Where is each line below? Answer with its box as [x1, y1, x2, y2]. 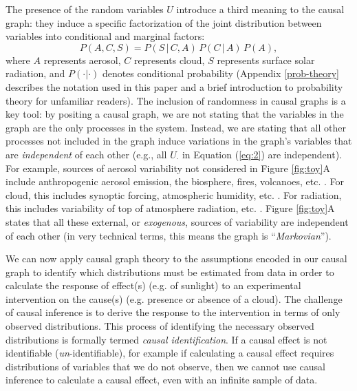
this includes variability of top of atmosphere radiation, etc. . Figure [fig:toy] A [6, 201, 335, 215]
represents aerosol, [43, 52, 121, 67]
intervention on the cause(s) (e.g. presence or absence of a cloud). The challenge [6, 291, 343, 306]
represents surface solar [217, 52, 315, 67]
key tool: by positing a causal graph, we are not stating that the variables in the [6, 107, 344, 121]
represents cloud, [133, 52, 205, 67]
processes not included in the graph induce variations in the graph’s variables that [6, 134, 352, 148]
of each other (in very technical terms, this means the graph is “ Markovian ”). [6, 228, 332, 242]
